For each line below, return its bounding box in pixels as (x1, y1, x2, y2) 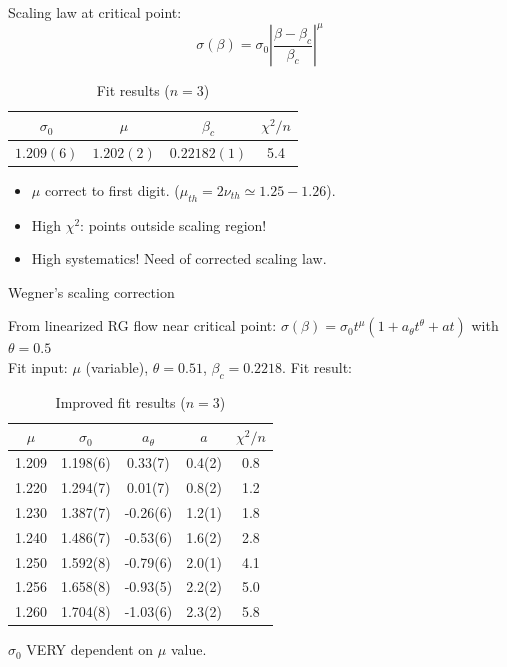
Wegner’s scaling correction (8, 281, 175, 302)
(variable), (85, 357, 149, 377)
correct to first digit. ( (44, 179, 180, 200)
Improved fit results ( (55, 391, 186, 412)
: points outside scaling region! (80, 214, 267, 235)
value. (170, 639, 207, 660)
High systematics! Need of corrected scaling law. (31, 248, 327, 269)
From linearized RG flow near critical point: (8, 315, 277, 336)
